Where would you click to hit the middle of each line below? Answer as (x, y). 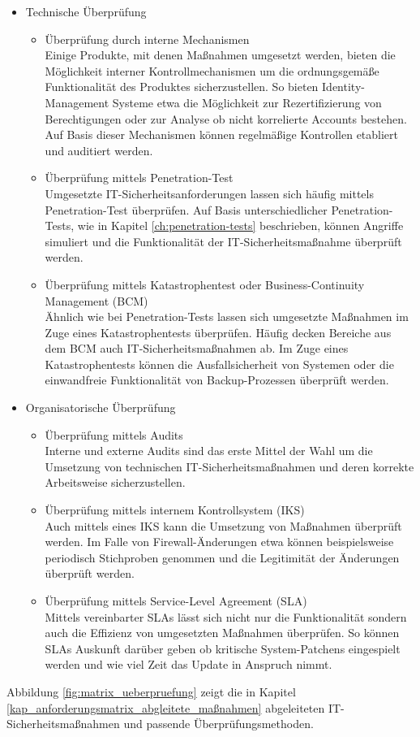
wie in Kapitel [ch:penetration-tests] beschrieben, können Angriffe (240, 225)
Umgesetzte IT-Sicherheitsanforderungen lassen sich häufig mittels (209, 193)
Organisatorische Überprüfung (101, 408)
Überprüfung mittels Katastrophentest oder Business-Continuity (205, 284)
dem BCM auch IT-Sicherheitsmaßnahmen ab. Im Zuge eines (197, 348)
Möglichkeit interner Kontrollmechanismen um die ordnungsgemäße (212, 70)
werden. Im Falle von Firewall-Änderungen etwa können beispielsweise (219, 542)
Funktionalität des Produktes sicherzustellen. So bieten (182, 87)
